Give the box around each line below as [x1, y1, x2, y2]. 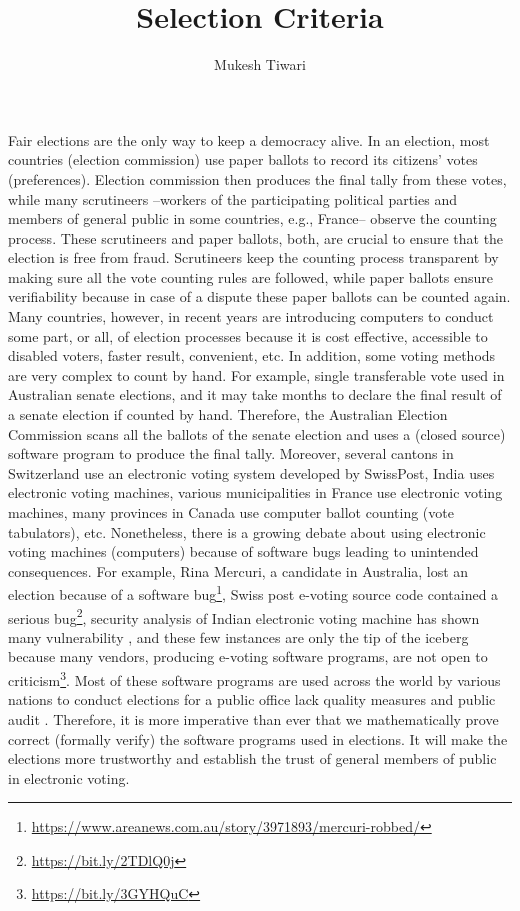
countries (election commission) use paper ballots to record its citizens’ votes [8, 149, 478, 170]
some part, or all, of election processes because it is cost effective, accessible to [8, 325, 488, 346]
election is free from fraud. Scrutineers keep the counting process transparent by [8, 247, 499, 268]
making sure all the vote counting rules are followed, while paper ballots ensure [8, 266, 494, 287]
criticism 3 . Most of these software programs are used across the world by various [8, 667, 501, 690]
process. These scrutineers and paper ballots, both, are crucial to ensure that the [8, 227, 504, 248]
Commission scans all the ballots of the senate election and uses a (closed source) [8, 423, 506, 444]
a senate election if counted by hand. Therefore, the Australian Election [8, 404, 448, 425]
